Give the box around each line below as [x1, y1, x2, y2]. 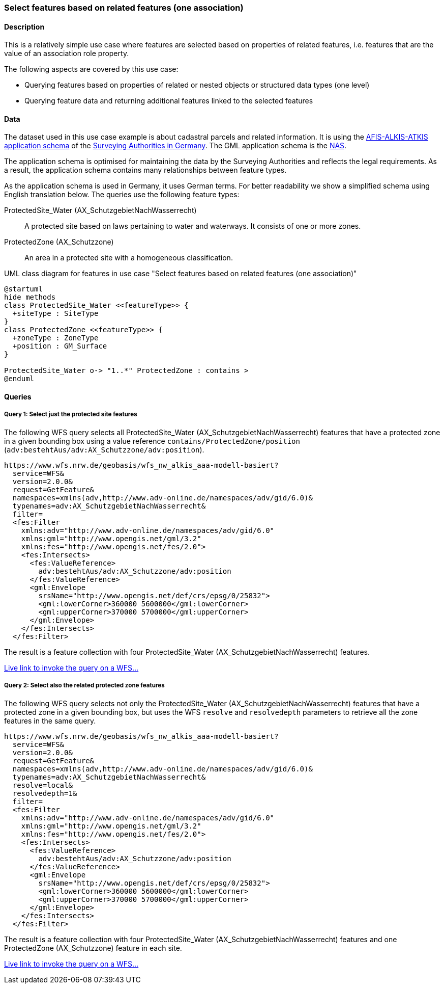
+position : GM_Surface [12, 342, 107, 351]
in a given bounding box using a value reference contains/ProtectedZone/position [4, 436, 300, 445]
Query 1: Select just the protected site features [4, 411, 137, 418]
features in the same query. [4, 716, 96, 725]
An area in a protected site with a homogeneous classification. [24, 253, 233, 262]
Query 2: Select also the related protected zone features [4, 682, 165, 689]
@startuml [4, 285, 43, 293]
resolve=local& [12, 781, 73, 789]
